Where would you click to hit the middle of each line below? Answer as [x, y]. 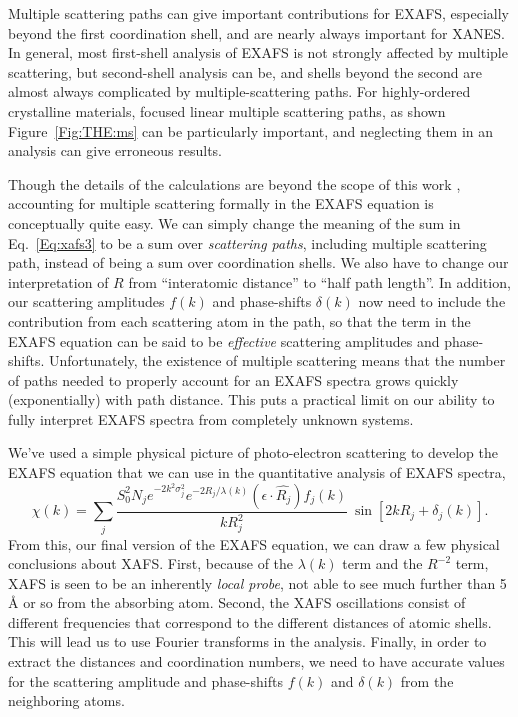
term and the [382, 563]
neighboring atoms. [66, 700]
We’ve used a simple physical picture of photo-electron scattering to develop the [253, 452]
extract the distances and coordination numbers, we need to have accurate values [256, 661]
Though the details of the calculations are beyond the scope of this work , [234, 183]
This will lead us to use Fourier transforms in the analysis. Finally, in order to [247, 641]
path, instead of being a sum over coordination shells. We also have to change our [258, 262]
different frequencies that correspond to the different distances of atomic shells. [250, 621]
